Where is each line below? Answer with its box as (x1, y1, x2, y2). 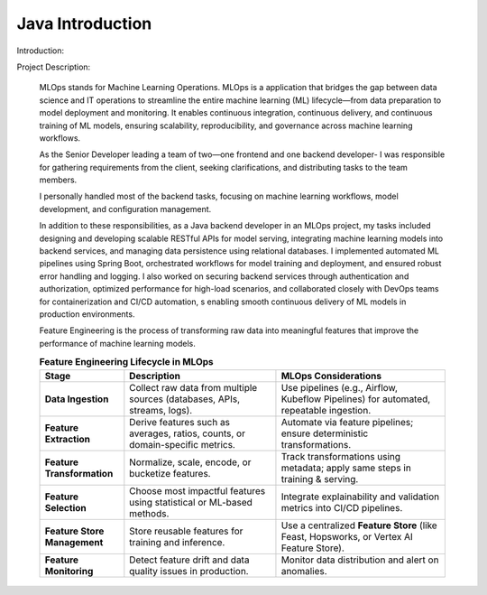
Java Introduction (16, 14, 152, 33)
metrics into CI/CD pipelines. (280, 501, 403, 514)
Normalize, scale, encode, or (129, 456, 252, 469)
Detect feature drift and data (129, 553, 250, 566)
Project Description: (16, 61, 91, 72)
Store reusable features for (129, 525, 243, 537)
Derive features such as (129, 415, 230, 428)
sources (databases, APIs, (129, 393, 241, 405)
